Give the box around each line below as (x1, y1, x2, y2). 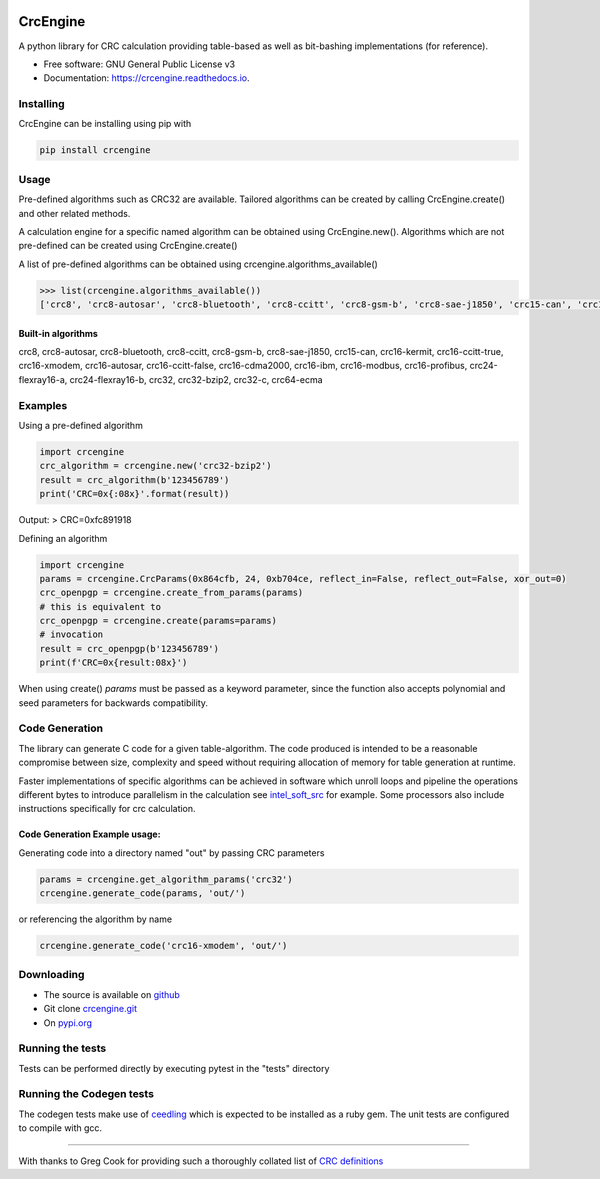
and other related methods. (18, 207, 131, 219)
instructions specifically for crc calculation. (18, 803, 196, 815)
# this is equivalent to (39, 601, 162, 612)
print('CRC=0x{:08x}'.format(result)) (39, 488, 230, 500)
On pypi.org (43, 1016, 93, 1029)
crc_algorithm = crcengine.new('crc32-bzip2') (39, 460, 272, 472)
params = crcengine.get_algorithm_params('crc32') (39, 873, 294, 885)
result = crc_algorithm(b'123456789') (39, 474, 230, 485)
